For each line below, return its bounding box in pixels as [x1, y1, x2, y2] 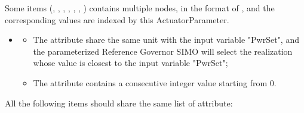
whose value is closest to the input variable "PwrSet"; [33, 56, 228, 69]
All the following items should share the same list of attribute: [5, 96, 233, 109]
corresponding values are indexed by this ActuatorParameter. [5, 13, 229, 26]
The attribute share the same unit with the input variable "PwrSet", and [33, 33, 299, 46]
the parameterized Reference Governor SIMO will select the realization [33, 45, 293, 57]
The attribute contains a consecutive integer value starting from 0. [33, 76, 277, 89]
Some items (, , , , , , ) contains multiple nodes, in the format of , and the [5, 2, 275, 14]
